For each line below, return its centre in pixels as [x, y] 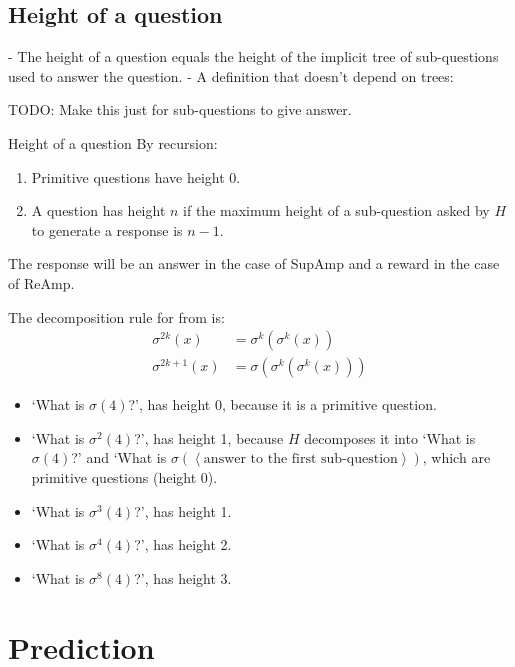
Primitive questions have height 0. [136, 176]
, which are [456, 457]
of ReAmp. [41, 282]
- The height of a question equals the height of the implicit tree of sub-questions [253, 56]
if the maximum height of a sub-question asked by [336, 210]
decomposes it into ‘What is [390, 437]
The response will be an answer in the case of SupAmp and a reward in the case [254, 263]
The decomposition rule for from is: [116, 316]
